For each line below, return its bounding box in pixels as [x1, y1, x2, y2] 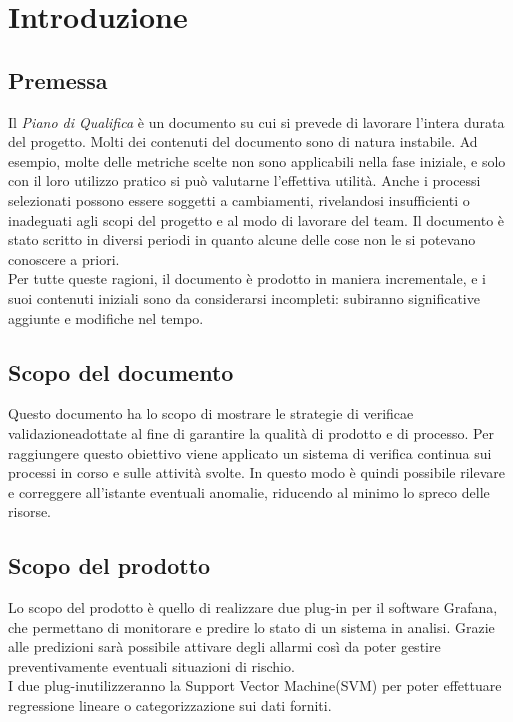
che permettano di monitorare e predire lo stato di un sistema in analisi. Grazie [8, 616, 495, 637]
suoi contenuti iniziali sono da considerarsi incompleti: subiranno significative [8, 287, 480, 308]
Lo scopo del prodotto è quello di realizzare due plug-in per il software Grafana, [8, 597, 498, 618]
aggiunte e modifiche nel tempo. [8, 307, 204, 328]
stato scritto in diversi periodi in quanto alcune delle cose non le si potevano [8, 229, 476, 250]
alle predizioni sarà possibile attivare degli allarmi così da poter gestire [8, 636, 441, 657]
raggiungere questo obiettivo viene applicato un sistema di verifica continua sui [8, 442, 492, 463]
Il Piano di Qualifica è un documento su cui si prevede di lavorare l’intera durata [8, 111, 505, 132]
